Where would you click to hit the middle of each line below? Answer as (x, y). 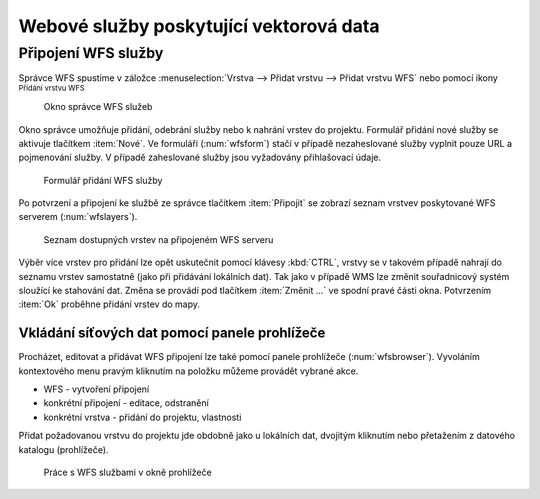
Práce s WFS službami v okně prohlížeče (127, 472)
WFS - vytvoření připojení (96, 389)
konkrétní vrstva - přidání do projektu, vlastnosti (142, 417)
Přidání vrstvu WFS (51, 88)
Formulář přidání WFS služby (103, 180)
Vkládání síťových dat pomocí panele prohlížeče (172, 333)
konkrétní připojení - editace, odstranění (126, 403)
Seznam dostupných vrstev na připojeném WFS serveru (158, 239)
